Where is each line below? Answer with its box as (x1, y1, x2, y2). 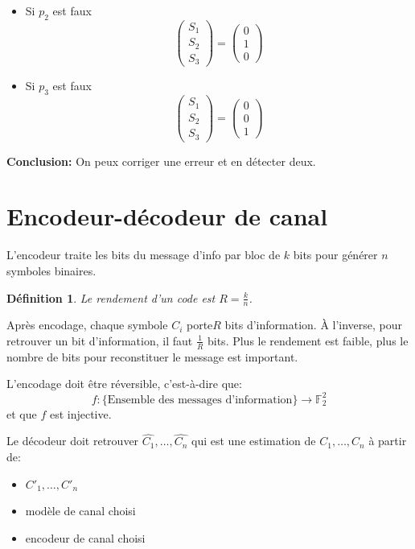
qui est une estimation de (191, 432, 316, 449)
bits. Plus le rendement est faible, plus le (207, 332, 409, 349)
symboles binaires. (6, 262, 97, 279)
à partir (368, 432, 407, 449)
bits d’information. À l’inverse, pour (224, 316, 403, 333)
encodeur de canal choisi (25, 529, 146, 546)
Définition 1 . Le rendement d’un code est (6, 289, 216, 306)
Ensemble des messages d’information (107, 394, 293, 406)
